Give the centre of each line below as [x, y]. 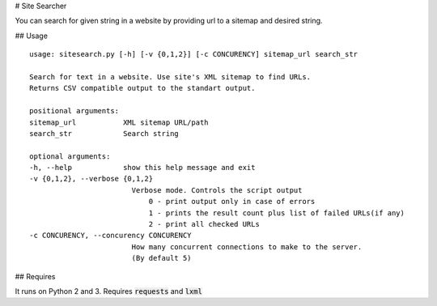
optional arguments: [70, 156]
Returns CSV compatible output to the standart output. [142, 88]
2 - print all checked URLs [204, 224]
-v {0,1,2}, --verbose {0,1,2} [91, 179]
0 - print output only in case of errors [232, 202]
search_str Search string [104, 133]
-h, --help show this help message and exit [142, 168]
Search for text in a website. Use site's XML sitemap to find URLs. [170, 76]
